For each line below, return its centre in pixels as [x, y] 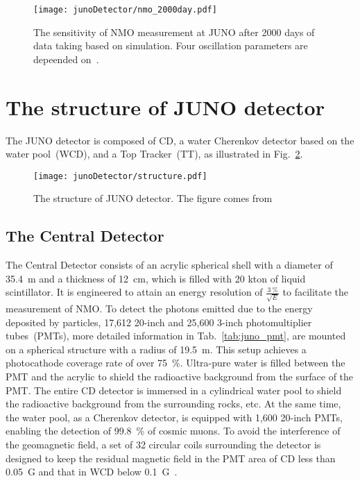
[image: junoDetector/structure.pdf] [120, 176]
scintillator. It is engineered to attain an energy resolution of [134, 292]
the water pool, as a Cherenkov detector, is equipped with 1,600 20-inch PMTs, [174, 417]
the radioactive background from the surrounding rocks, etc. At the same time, [173, 404]
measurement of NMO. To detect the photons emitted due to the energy [159, 309]
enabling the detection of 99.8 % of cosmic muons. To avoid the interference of [173, 431]
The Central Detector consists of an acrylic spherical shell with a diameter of [169, 265]
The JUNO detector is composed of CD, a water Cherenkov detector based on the [180, 140]
